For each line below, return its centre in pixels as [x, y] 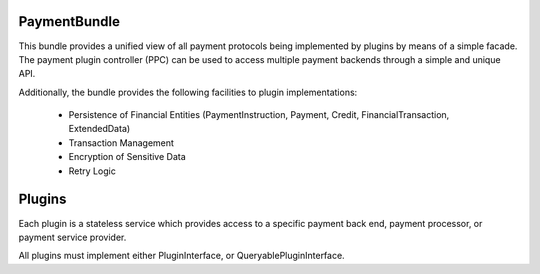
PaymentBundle [69, 21]
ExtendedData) [99, 129]
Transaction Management [121, 142]
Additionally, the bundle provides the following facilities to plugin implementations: [188, 92]
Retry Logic [92, 171]
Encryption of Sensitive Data [127, 157]
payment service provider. [72, 237]
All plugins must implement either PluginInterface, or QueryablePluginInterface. [181, 256]
